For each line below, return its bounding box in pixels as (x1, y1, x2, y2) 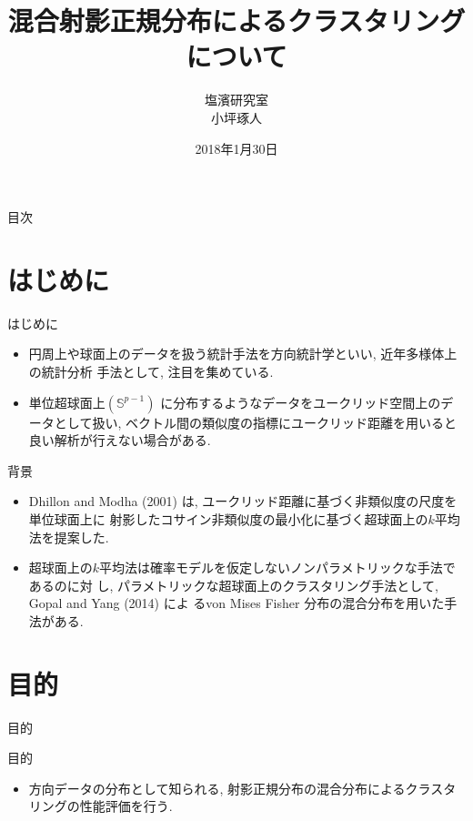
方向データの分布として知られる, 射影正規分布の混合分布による (28, 778, 406, 797)
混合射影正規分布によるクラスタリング (7, 2, 466, 39)
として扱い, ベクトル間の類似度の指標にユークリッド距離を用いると (54, 412, 457, 431)
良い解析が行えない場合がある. (28, 431, 211, 450)
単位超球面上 (28, 392, 106, 411)
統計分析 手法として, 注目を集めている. (41, 362, 274, 380)
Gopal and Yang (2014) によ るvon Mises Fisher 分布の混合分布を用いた (28, 593, 445, 613)
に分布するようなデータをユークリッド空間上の (160, 392, 441, 411)
